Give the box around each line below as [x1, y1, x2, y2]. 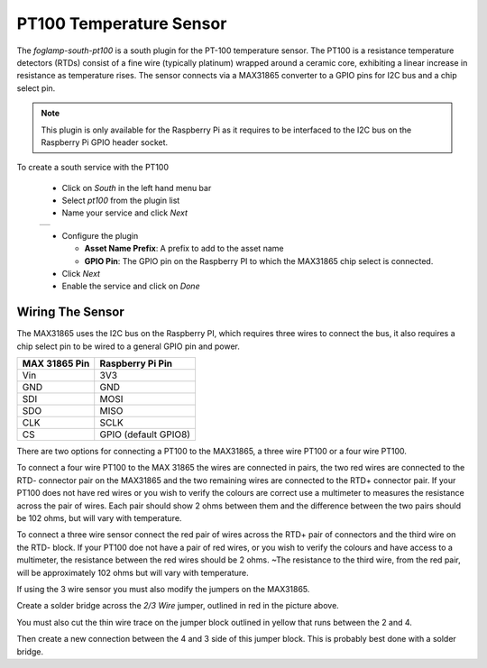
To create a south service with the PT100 [16, 162, 170, 173]
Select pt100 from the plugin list [61, 195, 180, 206]
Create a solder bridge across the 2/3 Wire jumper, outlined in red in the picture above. [16, 600, 340, 611]
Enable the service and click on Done [61, 280, 200, 292]
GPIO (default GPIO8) [99, 428, 191, 441]
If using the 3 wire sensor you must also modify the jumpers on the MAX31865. [16, 584, 310, 594]
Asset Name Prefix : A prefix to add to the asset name [84, 243, 284, 254]
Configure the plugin [61, 230, 139, 241]
